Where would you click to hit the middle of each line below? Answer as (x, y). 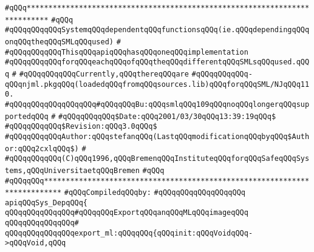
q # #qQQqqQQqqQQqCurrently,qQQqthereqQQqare (97, 74)
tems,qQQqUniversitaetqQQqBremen (72, 170)
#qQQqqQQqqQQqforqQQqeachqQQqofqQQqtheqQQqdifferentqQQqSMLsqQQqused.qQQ (157, 62)
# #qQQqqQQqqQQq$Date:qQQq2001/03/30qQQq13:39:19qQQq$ (164, 116)
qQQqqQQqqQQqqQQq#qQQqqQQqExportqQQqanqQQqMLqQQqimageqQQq (127, 213)
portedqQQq (27, 116)
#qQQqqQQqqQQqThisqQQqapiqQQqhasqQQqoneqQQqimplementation (127, 52)
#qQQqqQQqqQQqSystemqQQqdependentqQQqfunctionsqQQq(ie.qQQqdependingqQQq (157, 30)
